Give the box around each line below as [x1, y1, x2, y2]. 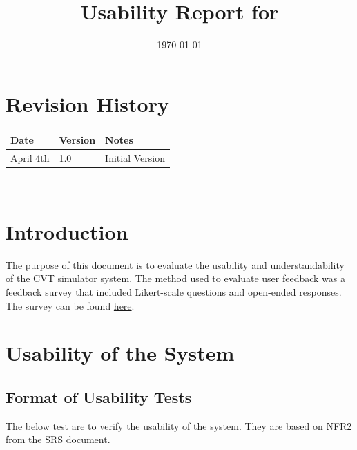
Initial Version [105, 151, 165, 165]
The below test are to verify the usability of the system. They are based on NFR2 [6, 418, 352, 433]
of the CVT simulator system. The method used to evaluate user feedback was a [6, 271, 346, 285]
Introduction [6, 217, 128, 245]
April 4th [10, 151, 50, 165]
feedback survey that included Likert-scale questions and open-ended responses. [6, 285, 342, 299]
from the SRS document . [6, 432, 110, 447]
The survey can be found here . [6, 298, 135, 312]
